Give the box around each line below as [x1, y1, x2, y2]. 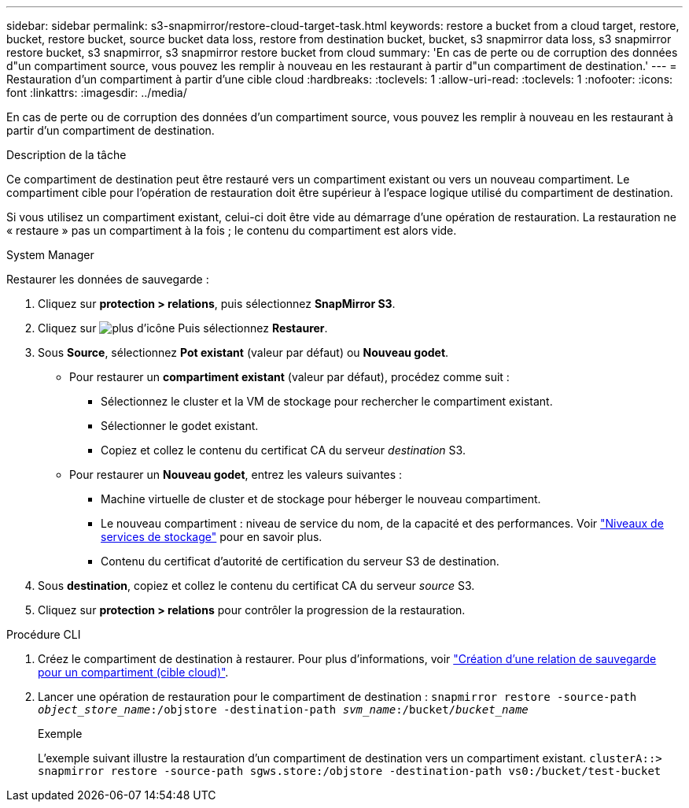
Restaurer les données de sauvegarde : [6, 272, 209, 286]
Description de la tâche [6, 148, 127, 161]
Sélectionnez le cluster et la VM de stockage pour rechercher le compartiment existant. [101, 395, 553, 408]
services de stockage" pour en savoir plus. [101, 530, 322, 543]
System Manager [6, 248, 94, 261]
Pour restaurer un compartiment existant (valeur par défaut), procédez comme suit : [69, 370, 510, 384]
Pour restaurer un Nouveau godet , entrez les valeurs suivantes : [69, 468, 403, 481]
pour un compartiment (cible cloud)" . [38, 665, 229, 679]
